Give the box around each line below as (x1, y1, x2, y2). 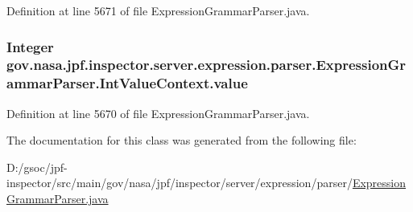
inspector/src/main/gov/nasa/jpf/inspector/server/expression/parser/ (6, 174, 353, 191)
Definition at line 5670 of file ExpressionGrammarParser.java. (6, 104, 310, 121)
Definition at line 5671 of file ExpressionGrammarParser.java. (6, 2, 310, 18)
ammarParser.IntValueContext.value (6, 73, 248, 93)
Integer (6, 36, 54, 56)
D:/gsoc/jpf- (6, 158, 68, 175)
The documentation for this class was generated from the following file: (6, 132, 357, 149)
